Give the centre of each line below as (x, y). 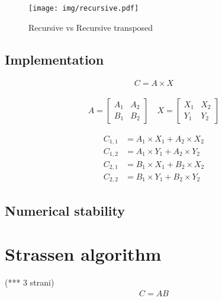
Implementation (54, 59)
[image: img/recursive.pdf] (84, 8)
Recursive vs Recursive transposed (91, 27)
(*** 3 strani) (30, 282)
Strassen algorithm (83, 254)
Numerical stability (65, 210)
